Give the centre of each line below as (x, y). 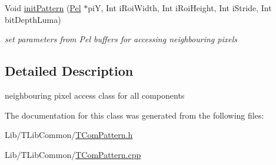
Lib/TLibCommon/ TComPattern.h (69, 135)
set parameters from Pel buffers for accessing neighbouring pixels (121, 39)
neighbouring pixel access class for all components (95, 95)
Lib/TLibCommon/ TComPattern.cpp (73, 154)
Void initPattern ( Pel (43, 8)
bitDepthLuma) (33, 19)
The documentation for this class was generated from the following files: (134, 115)
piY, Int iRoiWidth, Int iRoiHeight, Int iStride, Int (180, 8)
